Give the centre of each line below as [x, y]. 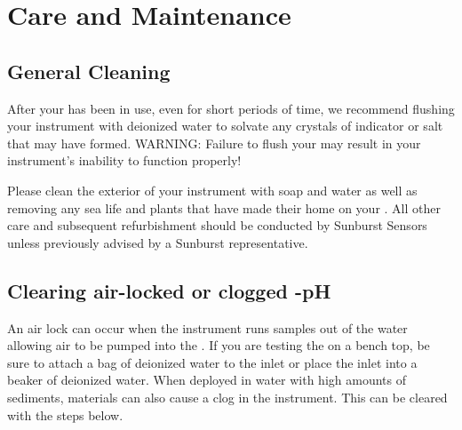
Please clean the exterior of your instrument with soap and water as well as [212, 190]
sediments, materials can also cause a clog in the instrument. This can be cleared [227, 397]
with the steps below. [65, 414]
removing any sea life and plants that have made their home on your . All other [224, 207]
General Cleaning [89, 71]
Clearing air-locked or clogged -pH [169, 290]
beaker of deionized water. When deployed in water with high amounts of [207, 380]
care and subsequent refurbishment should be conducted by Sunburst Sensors [217, 225]
